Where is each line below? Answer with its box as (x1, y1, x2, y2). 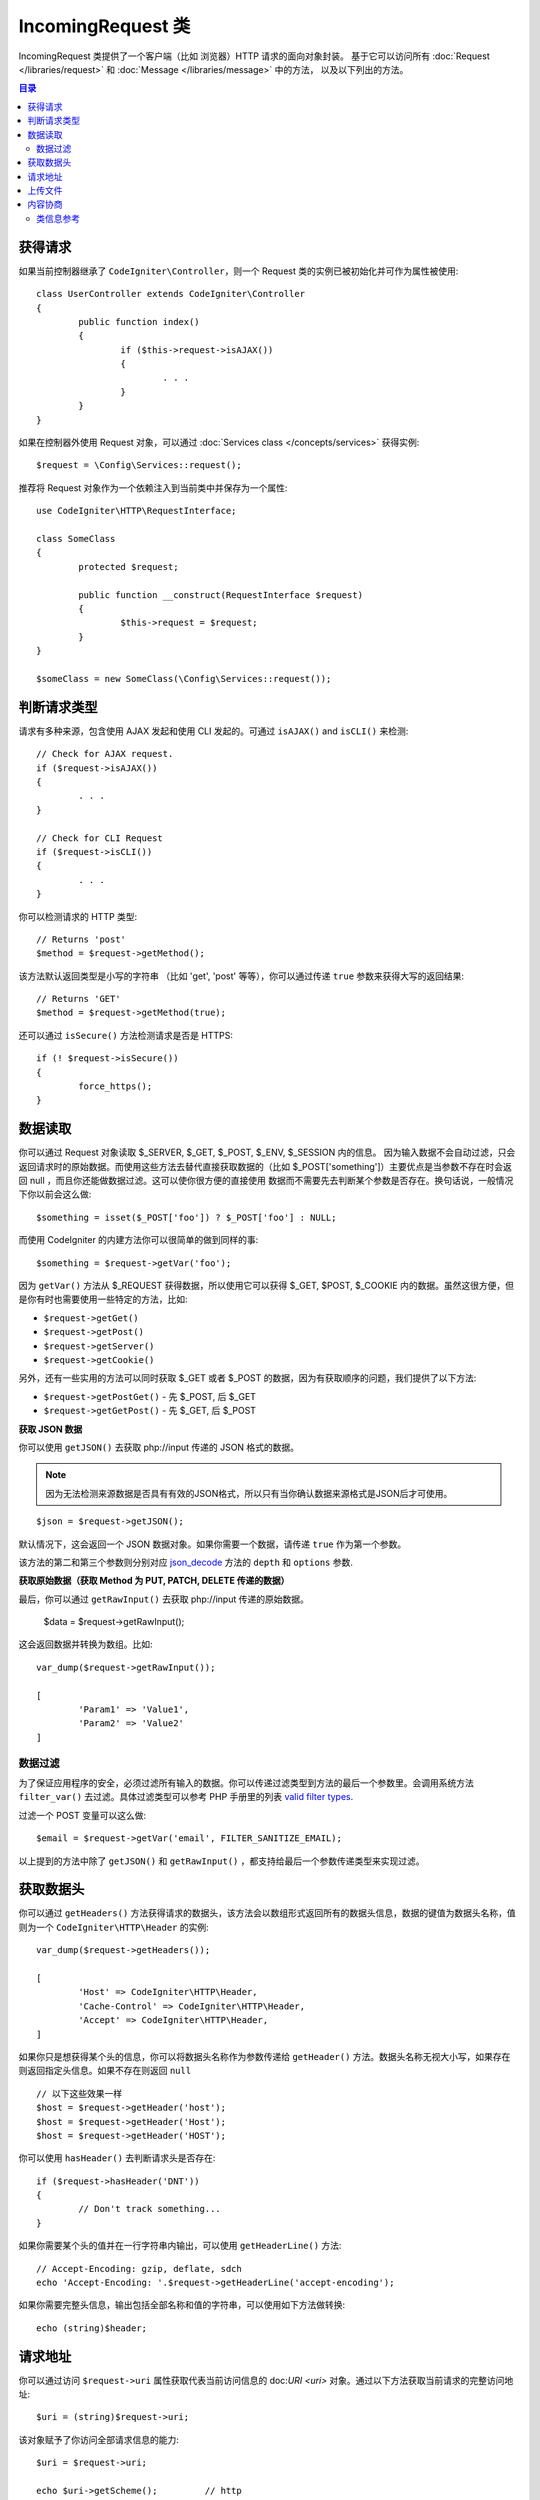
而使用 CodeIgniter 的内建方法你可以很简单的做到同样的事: (18, 1234, 259, 1246)
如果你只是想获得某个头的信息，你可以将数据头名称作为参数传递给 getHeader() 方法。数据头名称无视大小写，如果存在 (18, 2050, 511, 2062)
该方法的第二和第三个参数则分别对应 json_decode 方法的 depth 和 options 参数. (18, 1556, 354, 1568)
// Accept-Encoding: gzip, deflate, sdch (36, 2263, 242, 2274)
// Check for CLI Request (36, 832, 164, 844)
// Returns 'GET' (36, 993, 121, 1005)
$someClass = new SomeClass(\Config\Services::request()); (36, 673, 332, 684)
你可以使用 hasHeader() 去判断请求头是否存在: (18, 2152, 216, 2164)
